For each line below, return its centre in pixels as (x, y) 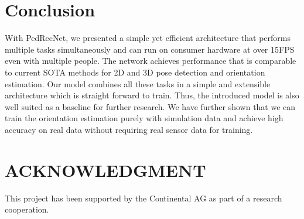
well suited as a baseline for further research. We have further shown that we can (150, 106)
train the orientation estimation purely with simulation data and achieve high (144, 118)
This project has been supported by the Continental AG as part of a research (144, 198)
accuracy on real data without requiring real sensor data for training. (129, 129)
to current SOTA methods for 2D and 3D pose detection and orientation (135, 72)
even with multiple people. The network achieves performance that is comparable (151, 61)
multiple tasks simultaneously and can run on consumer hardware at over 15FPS (150, 49)
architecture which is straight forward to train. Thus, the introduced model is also (152, 95)
